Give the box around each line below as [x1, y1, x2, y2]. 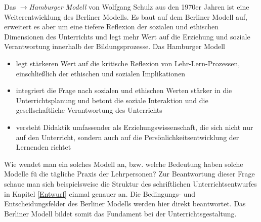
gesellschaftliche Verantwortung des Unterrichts [16, 105, 162, 115]
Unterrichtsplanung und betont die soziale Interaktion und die [16, 95, 208, 105]
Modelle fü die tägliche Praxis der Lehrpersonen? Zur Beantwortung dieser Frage [4, 168, 255, 179]
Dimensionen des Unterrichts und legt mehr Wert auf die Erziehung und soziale [4, 31, 250, 41]
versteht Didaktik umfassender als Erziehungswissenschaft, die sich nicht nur [16, 121, 253, 132]
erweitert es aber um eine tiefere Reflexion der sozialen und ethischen [4, 21, 219, 32]
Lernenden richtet [16, 142, 71, 152]
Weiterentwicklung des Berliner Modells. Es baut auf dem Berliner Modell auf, [4, 11, 247, 22]
